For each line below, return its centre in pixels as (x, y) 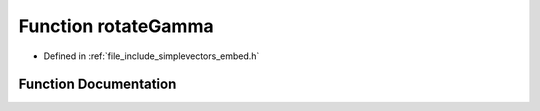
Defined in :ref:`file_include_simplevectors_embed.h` (151, 56)
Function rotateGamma (116, 26)
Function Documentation (97, 84)
